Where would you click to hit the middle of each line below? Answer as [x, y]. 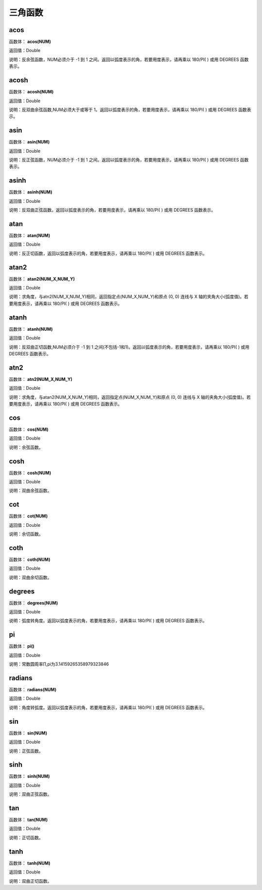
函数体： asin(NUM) [29, 142]
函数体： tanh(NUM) [30, 863]
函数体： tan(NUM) [28, 820]
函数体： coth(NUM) [30, 559]
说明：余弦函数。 [26, 447]
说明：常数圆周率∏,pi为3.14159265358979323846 [59, 664]
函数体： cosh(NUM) [30, 473]
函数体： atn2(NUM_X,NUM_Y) [41, 379]
